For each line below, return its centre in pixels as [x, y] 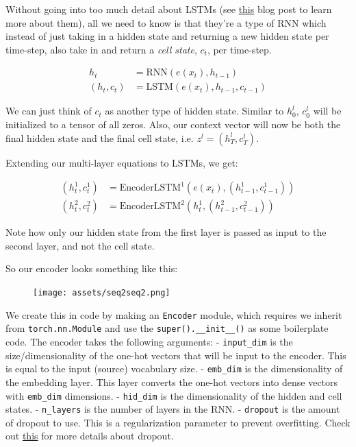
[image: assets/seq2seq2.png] [102, 293]
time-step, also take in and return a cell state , [101, 49]
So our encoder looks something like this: [92, 268]
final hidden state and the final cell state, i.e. [100, 137]
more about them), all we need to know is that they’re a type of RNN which [166, 22]
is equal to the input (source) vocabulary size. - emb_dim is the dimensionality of [174, 369]
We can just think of [49, 111]
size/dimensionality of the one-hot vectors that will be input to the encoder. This [176, 355]
